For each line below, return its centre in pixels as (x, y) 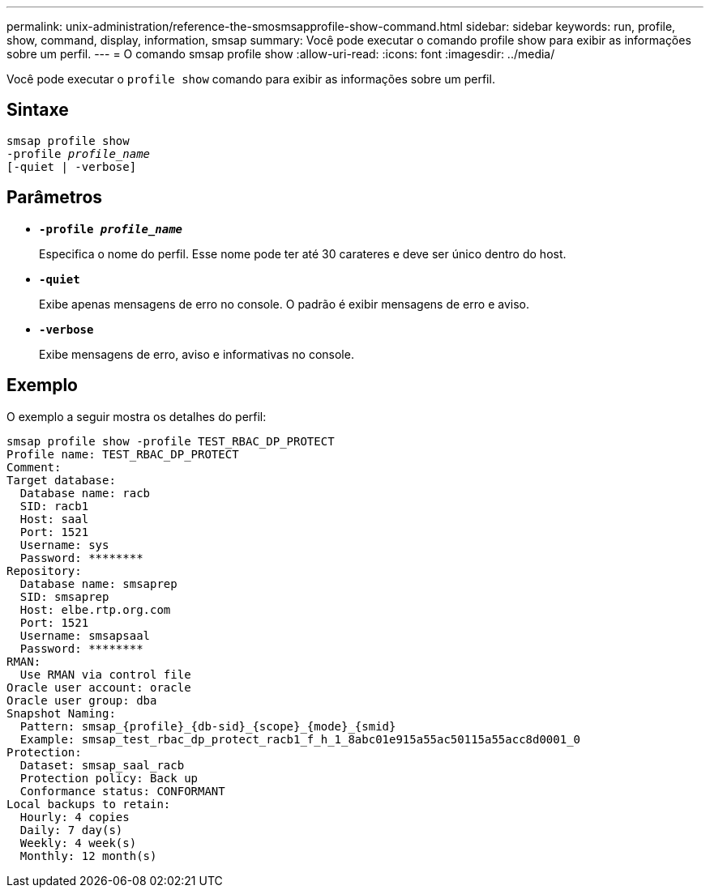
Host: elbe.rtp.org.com (95, 609)
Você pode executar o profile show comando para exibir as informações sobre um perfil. (251, 79)
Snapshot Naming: (61, 713)
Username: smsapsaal (85, 635)
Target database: (61, 480)
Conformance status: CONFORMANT (122, 791)
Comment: (34, 467)
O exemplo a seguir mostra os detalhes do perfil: (137, 416)
